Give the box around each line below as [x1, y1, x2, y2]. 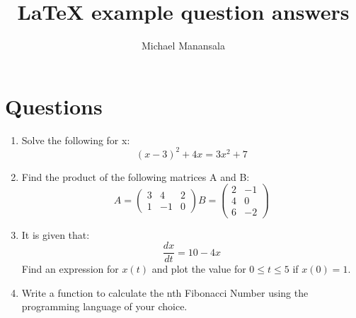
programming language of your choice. [21, 299, 188, 314]
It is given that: [21, 227, 90, 242]
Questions [5, 91, 103, 120]
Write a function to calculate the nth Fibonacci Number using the [21, 285, 309, 300]
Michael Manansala [142, 38, 225, 53]
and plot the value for [151, 261, 246, 276]
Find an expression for [21, 261, 119, 276]
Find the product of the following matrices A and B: [21, 169, 250, 184]
